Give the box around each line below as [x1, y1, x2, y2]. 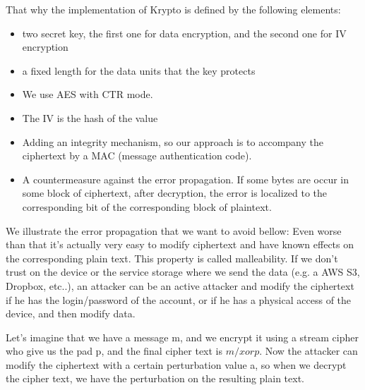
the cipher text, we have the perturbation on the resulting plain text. [6, 371, 304, 386]
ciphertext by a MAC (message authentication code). [22, 148, 252, 163]
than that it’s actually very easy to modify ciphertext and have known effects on [6, 237, 354, 252]
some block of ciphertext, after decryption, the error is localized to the [22, 185, 328, 200]
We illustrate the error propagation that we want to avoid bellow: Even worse [6, 223, 342, 238]
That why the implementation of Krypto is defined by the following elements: [6, 2, 341, 16]
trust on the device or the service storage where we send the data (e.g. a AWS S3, [6, 264, 360, 279]
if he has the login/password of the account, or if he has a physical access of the [6, 292, 352, 307]
